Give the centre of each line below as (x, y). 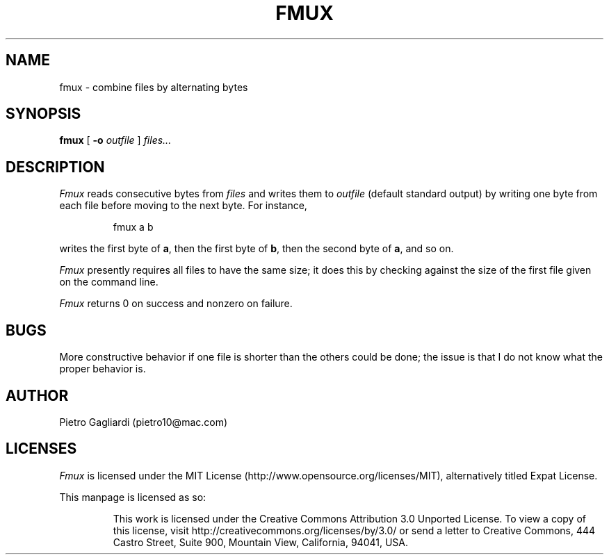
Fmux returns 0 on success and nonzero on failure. (176, 304)
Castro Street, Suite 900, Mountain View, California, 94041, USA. (261, 542)
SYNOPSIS (43, 114)
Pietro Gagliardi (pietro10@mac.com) (144, 422)
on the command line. (109, 282)
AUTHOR (37, 395)
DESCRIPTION (55, 167)
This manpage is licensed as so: (133, 497)
